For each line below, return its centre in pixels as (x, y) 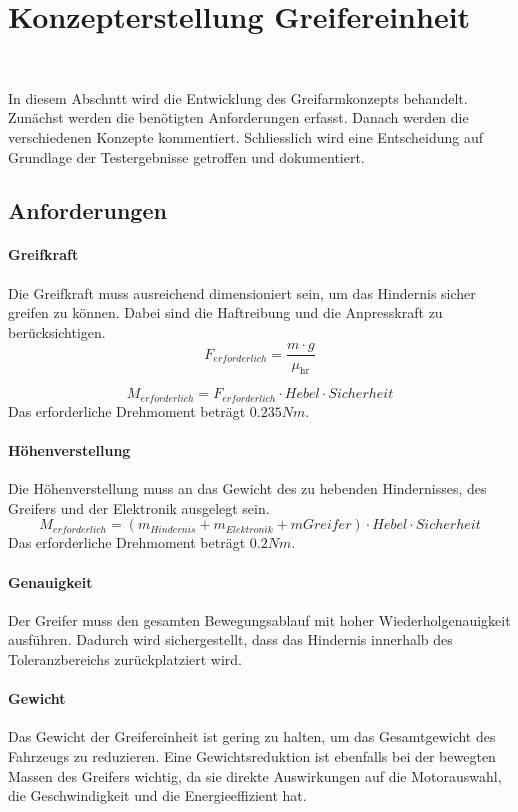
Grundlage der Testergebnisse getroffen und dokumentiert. (186, 156)
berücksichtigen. (57, 331)
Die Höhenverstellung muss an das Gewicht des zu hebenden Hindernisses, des (247, 488)
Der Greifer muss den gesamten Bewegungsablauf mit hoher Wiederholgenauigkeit (259, 619)
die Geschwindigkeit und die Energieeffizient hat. (157, 795)
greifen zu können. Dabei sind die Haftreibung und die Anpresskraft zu (225, 312)
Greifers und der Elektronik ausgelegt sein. (139, 507)
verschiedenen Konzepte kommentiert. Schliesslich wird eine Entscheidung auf (246, 136)
